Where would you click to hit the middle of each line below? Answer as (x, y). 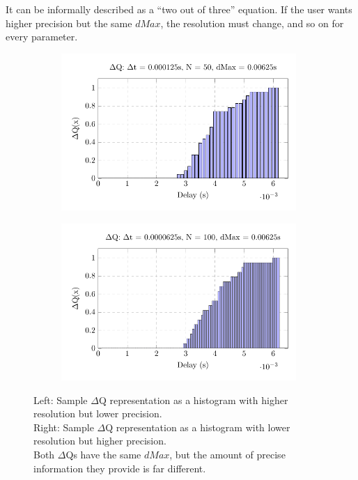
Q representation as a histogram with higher (193, 400)
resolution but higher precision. (100, 441)
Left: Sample (61, 400)
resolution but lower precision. (98, 413)
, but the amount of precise (227, 454)
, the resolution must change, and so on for (252, 23)
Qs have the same (103, 454)
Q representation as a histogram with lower (198, 427)
